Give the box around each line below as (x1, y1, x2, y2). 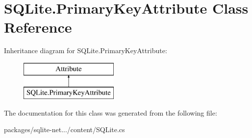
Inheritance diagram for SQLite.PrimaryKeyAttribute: (4, 45, 167, 56)
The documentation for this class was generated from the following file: (4, 108, 217, 118)
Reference (4, 17, 72, 37)
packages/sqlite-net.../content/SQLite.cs (4, 124, 125, 134)
